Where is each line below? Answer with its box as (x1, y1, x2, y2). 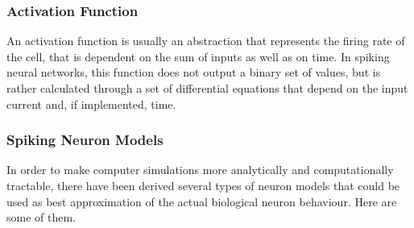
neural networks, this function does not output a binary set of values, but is (6, 64, 381, 81)
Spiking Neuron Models (6, 130, 164, 150)
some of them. (6, 209, 77, 226)
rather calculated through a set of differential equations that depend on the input (6, 80, 408, 96)
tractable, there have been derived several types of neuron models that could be (6, 177, 400, 193)
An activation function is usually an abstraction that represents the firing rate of (6, 32, 405, 49)
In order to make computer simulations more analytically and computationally (6, 161, 394, 178)
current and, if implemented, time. (6, 95, 176, 112)
